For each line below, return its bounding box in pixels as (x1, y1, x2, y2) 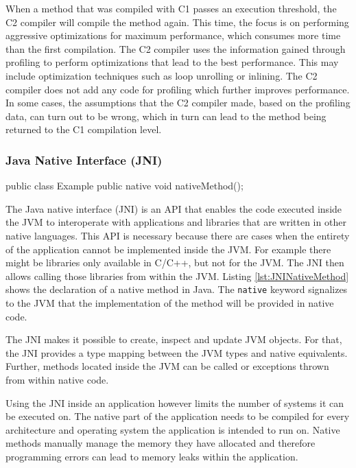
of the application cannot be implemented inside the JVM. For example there (5, 242, 331, 256)
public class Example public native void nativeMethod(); (5, 178, 244, 193)
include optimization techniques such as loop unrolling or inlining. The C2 (5, 68, 318, 82)
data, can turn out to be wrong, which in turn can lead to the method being (5, 108, 327, 123)
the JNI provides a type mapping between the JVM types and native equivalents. (5, 345, 348, 360)
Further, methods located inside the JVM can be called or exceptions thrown (5, 359, 329, 373)
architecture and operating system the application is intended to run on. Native (5, 422, 340, 436)
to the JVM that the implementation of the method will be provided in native (5, 295, 334, 309)
